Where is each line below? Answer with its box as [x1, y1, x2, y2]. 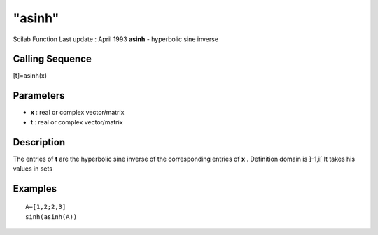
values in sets [13, 164, 52, 173]
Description [13, 136, 66, 148]
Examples [13, 183, 57, 194]
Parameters [13, 90, 65, 101]
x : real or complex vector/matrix [30, 108, 125, 117]
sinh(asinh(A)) [25, 213, 78, 220]
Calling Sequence [13, 53, 92, 65]
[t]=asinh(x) [13, 71, 48, 80]
